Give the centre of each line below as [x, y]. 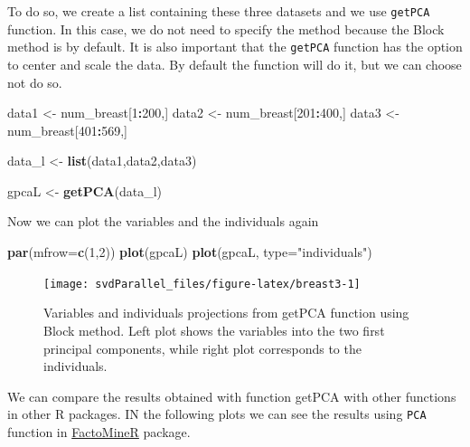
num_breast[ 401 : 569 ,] [67, 130]
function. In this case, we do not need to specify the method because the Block [226, 29]
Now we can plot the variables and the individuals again [163, 221]
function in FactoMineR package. [99, 431]
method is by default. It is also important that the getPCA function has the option [235, 47]
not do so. [35, 82]
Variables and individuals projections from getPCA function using [226, 313]
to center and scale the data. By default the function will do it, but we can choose [235, 64]
